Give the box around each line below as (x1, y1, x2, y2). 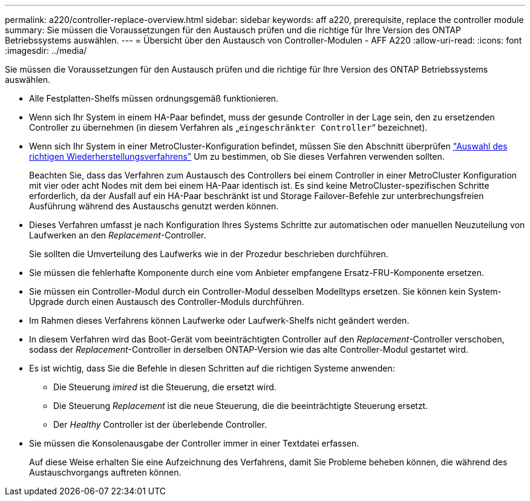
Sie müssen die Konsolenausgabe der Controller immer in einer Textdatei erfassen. (29, 438, 359, 448)
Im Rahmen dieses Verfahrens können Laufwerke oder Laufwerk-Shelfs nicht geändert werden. (29, 315, 410, 326)
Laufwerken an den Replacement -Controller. (29, 230, 206, 240)
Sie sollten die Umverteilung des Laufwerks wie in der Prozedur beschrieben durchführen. (29, 249, 388, 259)
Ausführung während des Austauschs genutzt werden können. (29, 201, 279, 211)
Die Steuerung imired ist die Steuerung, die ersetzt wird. (53, 382, 276, 392)
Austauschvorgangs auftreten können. (29, 467, 182, 477)
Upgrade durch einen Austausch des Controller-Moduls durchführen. (29, 296, 304, 307)
